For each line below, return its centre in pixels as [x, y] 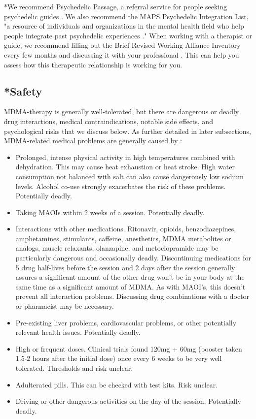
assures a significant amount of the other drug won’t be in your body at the [130, 277]
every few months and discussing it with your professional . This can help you [122, 54]
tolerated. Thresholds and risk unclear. [74, 368]
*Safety [23, 91]
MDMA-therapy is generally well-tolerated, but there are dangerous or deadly [122, 112]
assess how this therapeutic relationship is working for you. [93, 64]
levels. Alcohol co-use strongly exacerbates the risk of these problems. [121, 186]
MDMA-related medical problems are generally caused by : [93, 141]
